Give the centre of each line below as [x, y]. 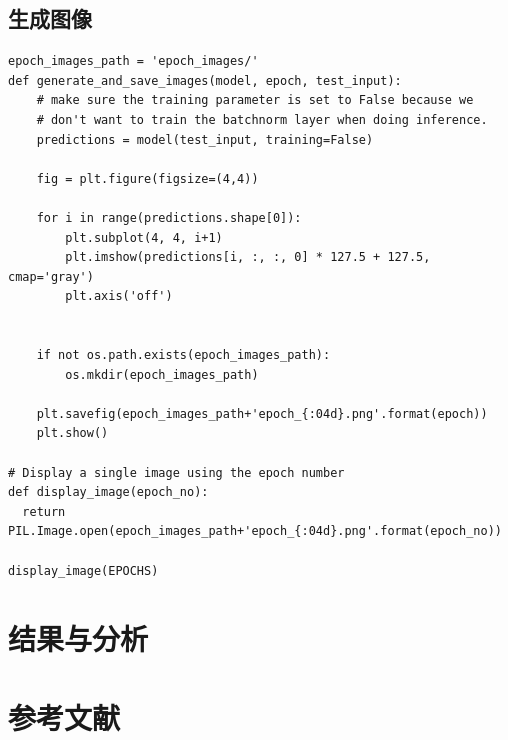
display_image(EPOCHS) [83, 570]
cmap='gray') [51, 276]
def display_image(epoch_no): [108, 492]
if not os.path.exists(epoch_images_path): [183, 355]
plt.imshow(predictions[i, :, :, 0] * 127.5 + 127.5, [248, 257]
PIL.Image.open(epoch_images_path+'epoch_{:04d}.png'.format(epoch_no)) [255, 531]
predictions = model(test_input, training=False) [205, 139]
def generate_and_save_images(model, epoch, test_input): [205, 80]
